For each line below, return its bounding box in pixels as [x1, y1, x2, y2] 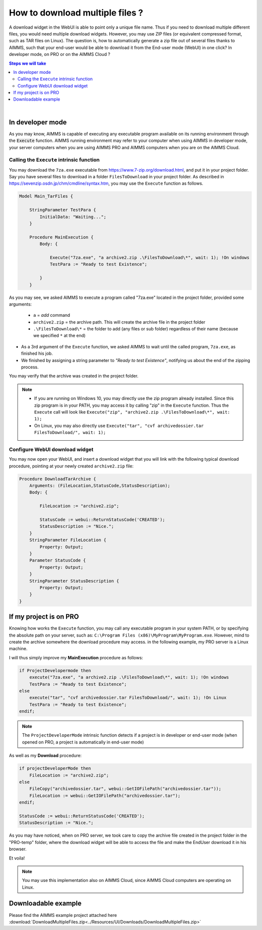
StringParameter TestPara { [29, 207, 97, 213]
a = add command [33, 312, 70, 318]
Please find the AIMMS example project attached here [9, 912, 117, 918]
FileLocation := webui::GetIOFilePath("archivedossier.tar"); [29, 792, 180, 798]
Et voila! [9, 855, 25, 861]
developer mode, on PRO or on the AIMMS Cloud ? [9, 52, 111, 57]
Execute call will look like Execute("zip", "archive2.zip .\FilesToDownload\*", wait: [34, 409, 230, 415]
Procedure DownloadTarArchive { [19, 476, 97, 482]
